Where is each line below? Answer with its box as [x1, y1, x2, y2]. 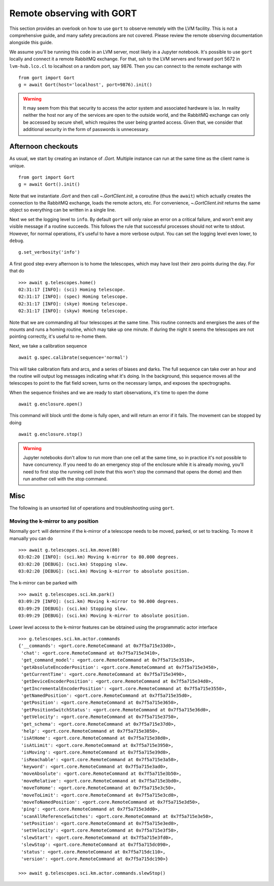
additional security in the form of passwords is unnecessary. [23, 126, 150, 132]
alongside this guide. [9, 40, 53, 46]
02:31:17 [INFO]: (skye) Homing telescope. [18, 301, 128, 306]
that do [9, 268, 25, 274]
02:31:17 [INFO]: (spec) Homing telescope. [18, 294, 128, 299]
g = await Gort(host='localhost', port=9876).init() [18, 82, 152, 88]
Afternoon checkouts [9, 142, 78, 151]
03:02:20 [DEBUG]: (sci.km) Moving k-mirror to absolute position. [18, 568, 190, 574]
